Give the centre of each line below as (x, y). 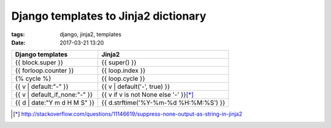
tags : (18, 34)
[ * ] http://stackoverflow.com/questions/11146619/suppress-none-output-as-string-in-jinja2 (128, 114)
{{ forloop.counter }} (44, 70)
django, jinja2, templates (91, 34)
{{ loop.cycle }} (123, 78)
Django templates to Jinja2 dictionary (109, 16)
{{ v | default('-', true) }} (136, 87)
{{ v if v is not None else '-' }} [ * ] (148, 95)
